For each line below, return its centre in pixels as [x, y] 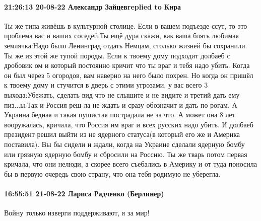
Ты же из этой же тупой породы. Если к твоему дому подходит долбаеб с [117, 55]
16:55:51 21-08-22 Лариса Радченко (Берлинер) [84, 193]
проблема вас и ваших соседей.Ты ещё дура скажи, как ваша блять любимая [121, 35]
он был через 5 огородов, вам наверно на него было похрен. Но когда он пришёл [129, 75]
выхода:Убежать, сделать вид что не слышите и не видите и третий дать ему [122, 94]
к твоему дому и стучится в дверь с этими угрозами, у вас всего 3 [106, 85]
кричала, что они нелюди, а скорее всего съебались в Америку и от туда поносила [130, 164]
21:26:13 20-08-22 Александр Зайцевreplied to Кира [93, 6]
